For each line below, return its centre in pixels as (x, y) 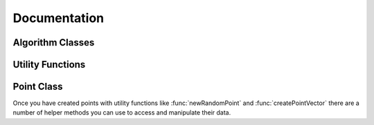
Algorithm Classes (54, 42)
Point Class (38, 87)
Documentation (59, 18)
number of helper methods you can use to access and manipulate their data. (122, 113)
